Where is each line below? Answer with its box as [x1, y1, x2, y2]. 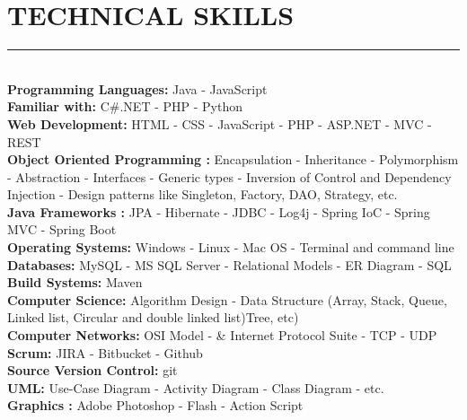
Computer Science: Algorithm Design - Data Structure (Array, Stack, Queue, [7, 290, 447, 309]
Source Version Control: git [7, 361, 178, 380]
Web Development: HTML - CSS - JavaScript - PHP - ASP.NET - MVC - [7, 114, 432, 133]
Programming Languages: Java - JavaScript [7, 79, 268, 98]
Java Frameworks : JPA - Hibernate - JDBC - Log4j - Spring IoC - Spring [7, 202, 430, 221]
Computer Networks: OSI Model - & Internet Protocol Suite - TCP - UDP [7, 326, 437, 345]
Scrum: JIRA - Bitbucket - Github [7, 343, 203, 362]
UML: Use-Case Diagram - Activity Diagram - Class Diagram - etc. [7, 378, 384, 397]
